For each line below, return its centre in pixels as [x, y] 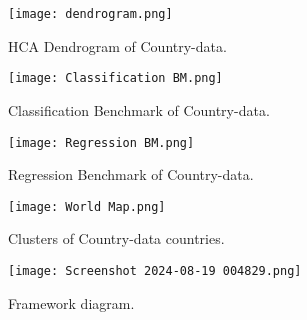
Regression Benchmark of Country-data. [131, 174]
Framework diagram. [71, 302]
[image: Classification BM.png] [115, 78]
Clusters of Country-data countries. [116, 238]
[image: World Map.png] [87, 206]
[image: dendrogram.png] [90, 14]
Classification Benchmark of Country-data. [139, 109]
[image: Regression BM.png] [101, 142]
